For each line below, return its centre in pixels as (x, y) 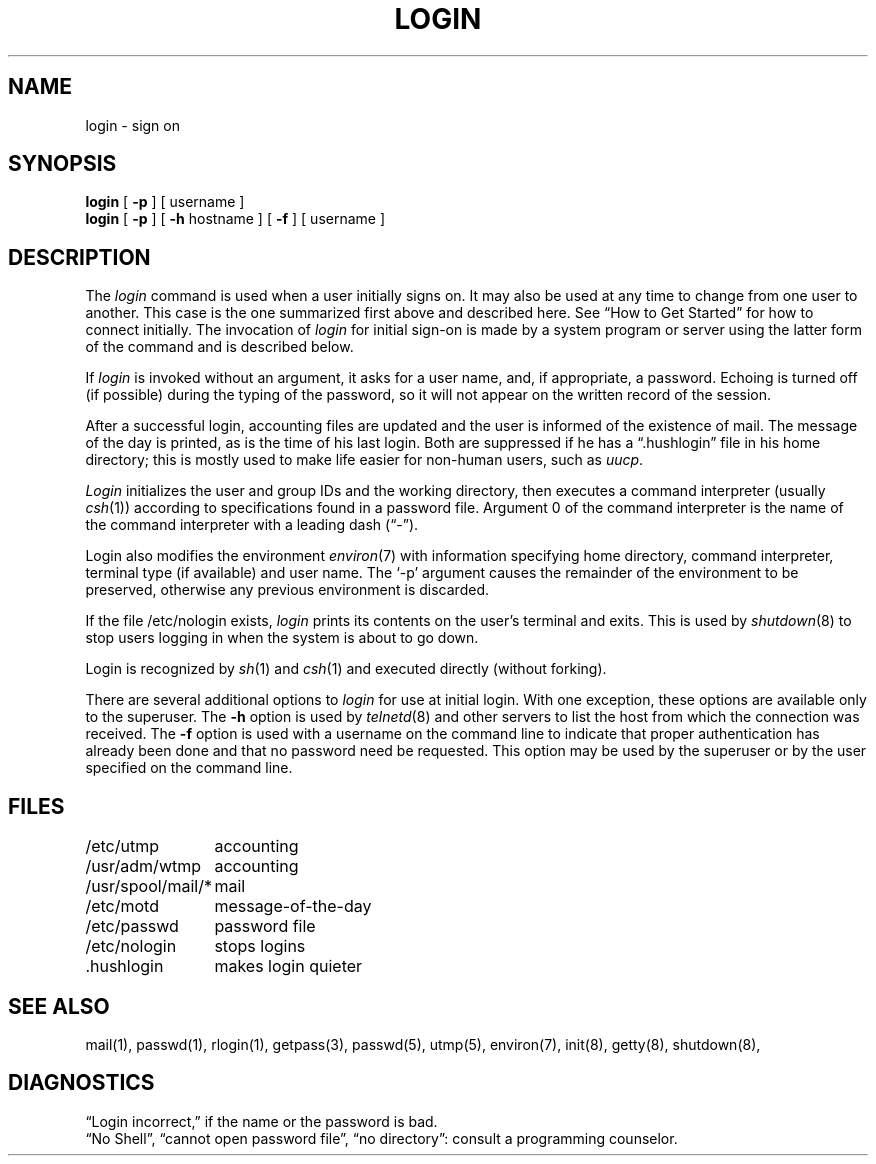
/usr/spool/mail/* (148, 886)
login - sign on (132, 125)
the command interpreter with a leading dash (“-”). (252, 525)
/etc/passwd (132, 926)
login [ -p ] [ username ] (165, 202)
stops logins (260, 946)
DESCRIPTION (79, 257)
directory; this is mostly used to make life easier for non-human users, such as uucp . (364, 460)
